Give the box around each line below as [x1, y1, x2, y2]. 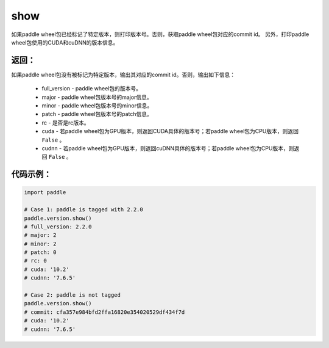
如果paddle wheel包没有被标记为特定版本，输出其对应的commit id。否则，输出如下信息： [11, 71, 236, 78]
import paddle [24, 189, 66, 196]
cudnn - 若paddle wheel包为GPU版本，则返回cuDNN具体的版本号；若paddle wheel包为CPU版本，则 [41, 144, 294, 152]
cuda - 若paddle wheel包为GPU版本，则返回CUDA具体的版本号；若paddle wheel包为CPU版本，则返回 [41, 128, 299, 135]
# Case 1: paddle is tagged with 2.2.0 [24, 206, 143, 213]
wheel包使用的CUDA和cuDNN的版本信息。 [11, 38, 119, 46]
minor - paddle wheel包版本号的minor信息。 [41, 102, 153, 109]
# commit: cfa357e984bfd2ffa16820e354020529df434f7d [24, 308, 185, 316]
